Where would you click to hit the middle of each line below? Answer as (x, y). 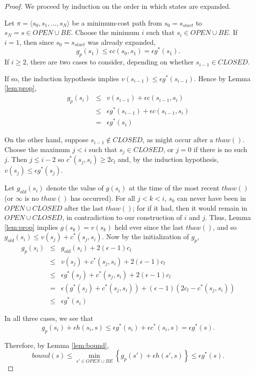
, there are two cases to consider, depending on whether (110, 62)
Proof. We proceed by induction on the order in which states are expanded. (118, 6)
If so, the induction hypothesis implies (62, 78)
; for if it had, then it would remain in (190, 207)
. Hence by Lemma (222, 78)
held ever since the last (149, 227)
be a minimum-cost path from (117, 22)
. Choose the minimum (105, 32)
